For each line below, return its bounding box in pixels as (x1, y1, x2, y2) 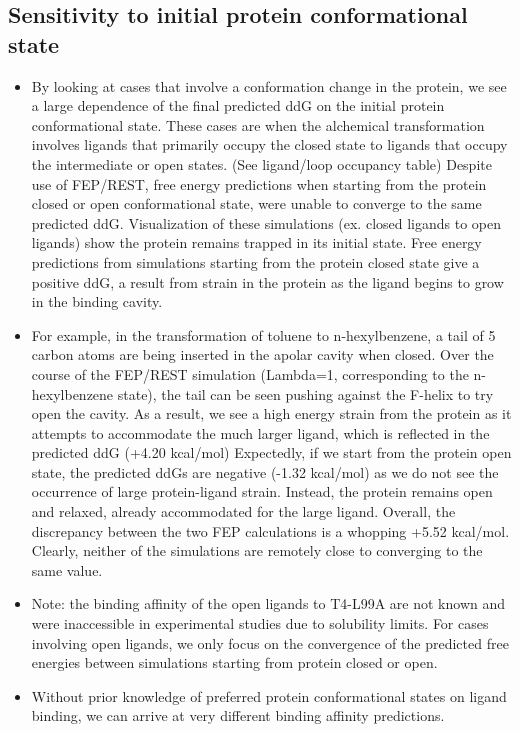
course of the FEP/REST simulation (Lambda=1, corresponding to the (31, 363, 469, 384)
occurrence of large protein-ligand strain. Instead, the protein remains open (31, 481, 493, 502)
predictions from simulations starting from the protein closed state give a (31, 251, 480, 272)
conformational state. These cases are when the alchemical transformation (31, 114, 485, 135)
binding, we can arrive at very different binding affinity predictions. (31, 705, 445, 726)
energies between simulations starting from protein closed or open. (31, 652, 438, 673)
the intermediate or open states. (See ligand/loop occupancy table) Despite (31, 153, 492, 174)
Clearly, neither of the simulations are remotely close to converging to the (31, 540, 483, 561)
